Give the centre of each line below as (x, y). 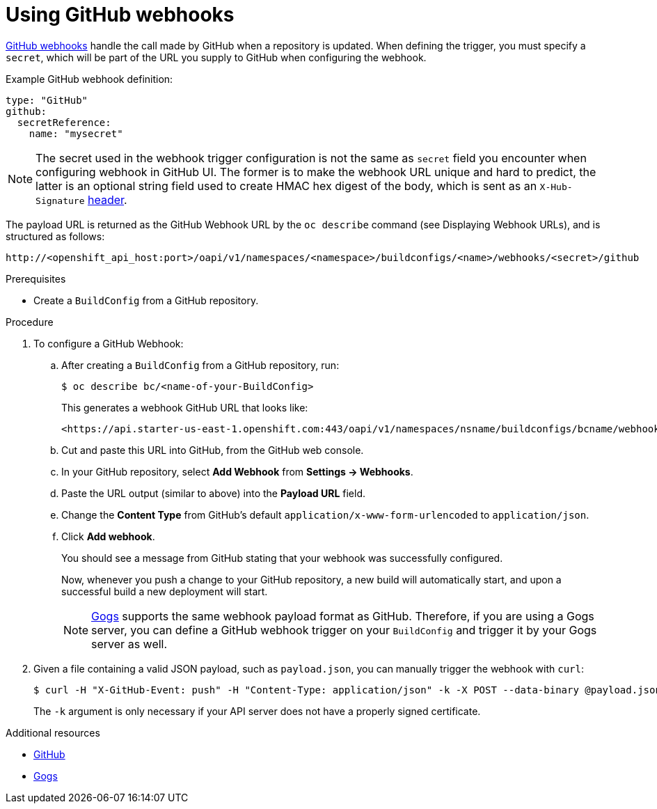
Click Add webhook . (108, 536)
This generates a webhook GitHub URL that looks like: (185, 407)
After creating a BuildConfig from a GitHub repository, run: (200, 365)
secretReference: (64, 122)
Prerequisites (36, 278)
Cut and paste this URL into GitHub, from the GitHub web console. (213, 450)
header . (108, 199)
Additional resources (53, 732)
